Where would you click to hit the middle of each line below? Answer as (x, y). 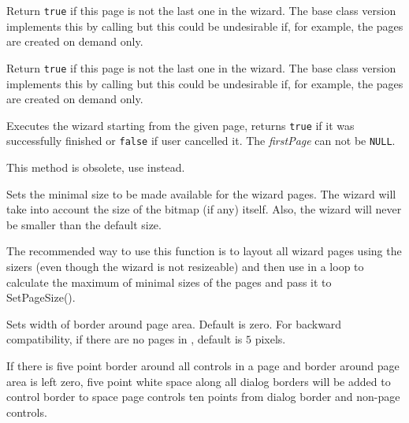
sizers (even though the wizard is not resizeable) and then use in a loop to (185, 266)
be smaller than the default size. (84, 224)
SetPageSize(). (41, 297)
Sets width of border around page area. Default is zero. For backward (174, 323)
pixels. (270, 339)
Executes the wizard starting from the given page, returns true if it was (180, 125)
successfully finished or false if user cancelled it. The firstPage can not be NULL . (201, 141)
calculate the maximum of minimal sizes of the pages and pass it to (169, 282)
